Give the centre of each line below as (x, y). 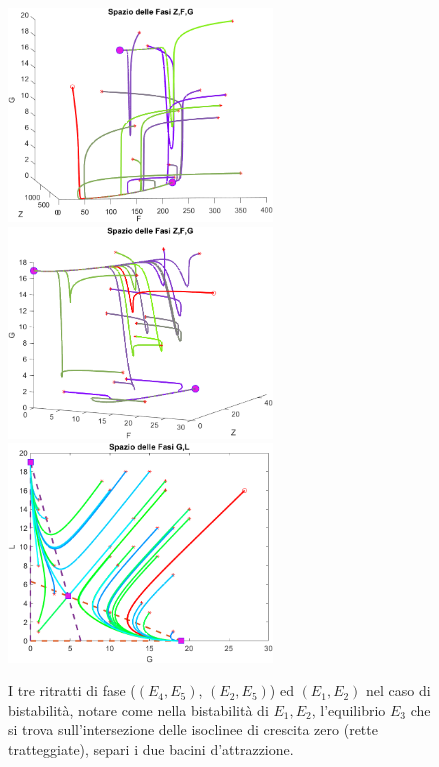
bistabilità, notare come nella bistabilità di (138, 709)
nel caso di (398, 690)
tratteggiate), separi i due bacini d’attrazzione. (151, 749)
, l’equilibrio (348, 709)
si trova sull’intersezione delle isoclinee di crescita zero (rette (193, 729)
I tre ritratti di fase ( (72, 690)
